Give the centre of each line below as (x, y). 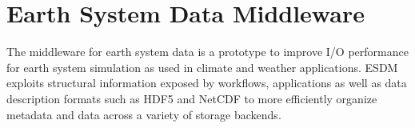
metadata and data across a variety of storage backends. (144, 114)
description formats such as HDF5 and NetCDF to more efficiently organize (192, 98)
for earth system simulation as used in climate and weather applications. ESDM (202, 67)
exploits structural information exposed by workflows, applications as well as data (207, 83)
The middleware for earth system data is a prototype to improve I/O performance (207, 52)
